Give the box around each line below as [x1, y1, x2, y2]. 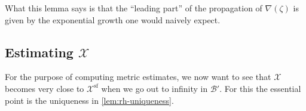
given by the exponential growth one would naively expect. [5, 13, 221, 26]
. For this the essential [219, 82, 301, 94]
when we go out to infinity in [101, 82, 208, 94]
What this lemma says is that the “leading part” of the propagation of [5, 2, 262, 14]
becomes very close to [5, 82, 84, 94]
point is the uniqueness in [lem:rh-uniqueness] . [5, 94, 174, 106]
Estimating [5, 42, 74, 61]
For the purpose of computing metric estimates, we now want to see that [5, 70, 271, 83]
